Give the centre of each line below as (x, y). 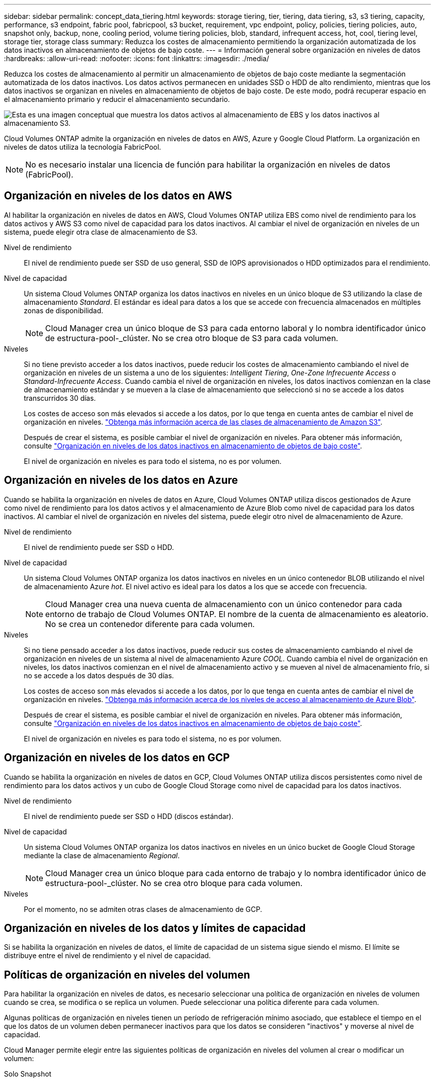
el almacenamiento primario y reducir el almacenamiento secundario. (117, 99)
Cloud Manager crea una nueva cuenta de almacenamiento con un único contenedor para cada (224, 604)
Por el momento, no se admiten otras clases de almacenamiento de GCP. (143, 909)
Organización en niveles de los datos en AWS (118, 196)
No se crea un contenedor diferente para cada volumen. (150, 624)
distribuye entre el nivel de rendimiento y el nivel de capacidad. (108, 956)
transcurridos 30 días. (60, 398)
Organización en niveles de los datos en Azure (121, 480)
